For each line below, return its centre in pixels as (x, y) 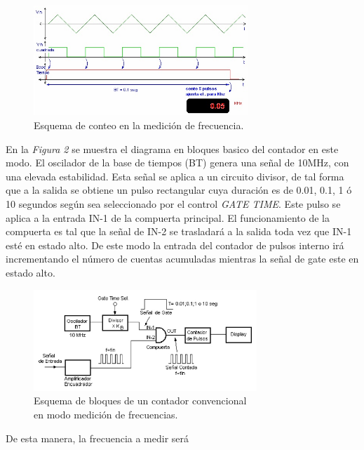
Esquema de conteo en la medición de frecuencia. (139, 125)
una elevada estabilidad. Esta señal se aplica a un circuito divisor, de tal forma (175, 176)
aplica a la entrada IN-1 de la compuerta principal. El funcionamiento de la (168, 217)
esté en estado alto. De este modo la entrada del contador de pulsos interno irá (175, 245)
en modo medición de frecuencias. (106, 414)
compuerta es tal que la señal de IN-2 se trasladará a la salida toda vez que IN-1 (179, 231)
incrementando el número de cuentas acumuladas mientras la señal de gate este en (182, 259)
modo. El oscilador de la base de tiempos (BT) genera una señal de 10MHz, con (177, 163)
